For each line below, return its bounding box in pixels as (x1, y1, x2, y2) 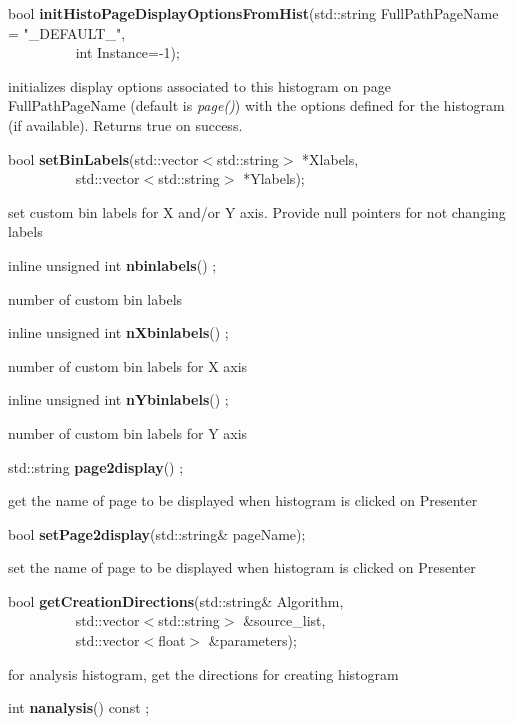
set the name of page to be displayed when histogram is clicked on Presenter (8, 557, 476, 578)
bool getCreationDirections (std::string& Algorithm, (8, 590, 344, 611)
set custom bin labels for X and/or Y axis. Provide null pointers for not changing (8, 201, 506, 222)
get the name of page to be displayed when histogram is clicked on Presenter (8, 490, 478, 511)
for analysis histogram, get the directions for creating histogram (8, 663, 399, 684)
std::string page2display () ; (8, 456, 184, 477)
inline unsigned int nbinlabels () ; (8, 254, 217, 275)
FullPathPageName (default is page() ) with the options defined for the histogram (8, 95, 505, 116)
